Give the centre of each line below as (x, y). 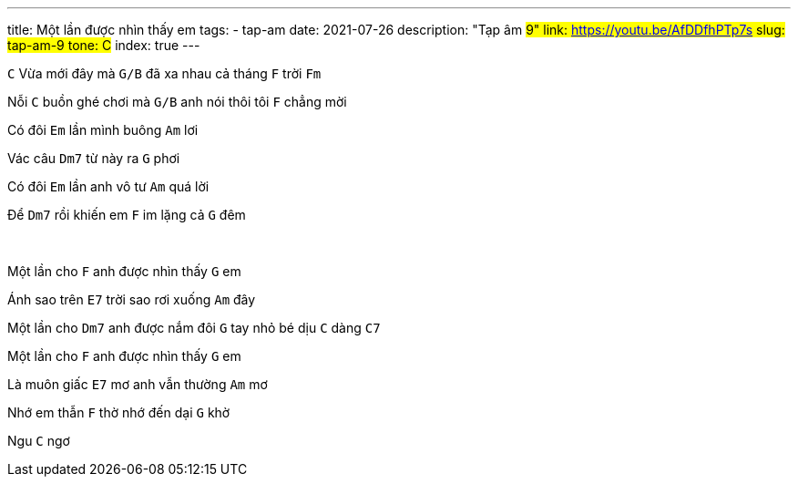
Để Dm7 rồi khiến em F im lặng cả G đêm (127, 215)
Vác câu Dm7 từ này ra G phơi (94, 158)
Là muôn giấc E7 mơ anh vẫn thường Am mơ (138, 384)
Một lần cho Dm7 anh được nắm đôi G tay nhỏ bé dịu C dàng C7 (194, 328)
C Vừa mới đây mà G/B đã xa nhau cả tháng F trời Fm (164, 73)
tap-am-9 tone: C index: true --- (104, 45)
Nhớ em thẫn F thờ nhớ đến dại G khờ (119, 412)
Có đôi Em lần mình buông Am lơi (103, 130)
